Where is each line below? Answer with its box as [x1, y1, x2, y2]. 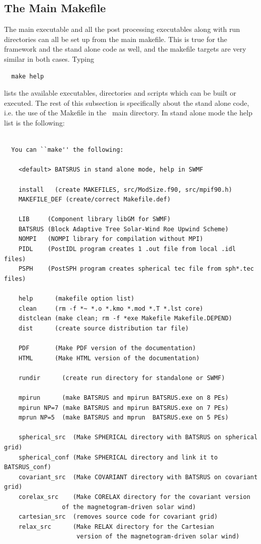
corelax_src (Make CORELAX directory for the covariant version [18, 493, 250, 500]
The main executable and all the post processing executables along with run [4, 24, 240, 34]
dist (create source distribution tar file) [18, 324, 189, 332]
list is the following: [4, 117, 65, 128]
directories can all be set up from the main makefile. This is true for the [4, 33, 228, 44]
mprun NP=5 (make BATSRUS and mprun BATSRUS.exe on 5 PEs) [18, 414, 229, 422]
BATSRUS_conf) [4, 464, 52, 471]
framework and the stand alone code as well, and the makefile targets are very [4, 44, 246, 54]
